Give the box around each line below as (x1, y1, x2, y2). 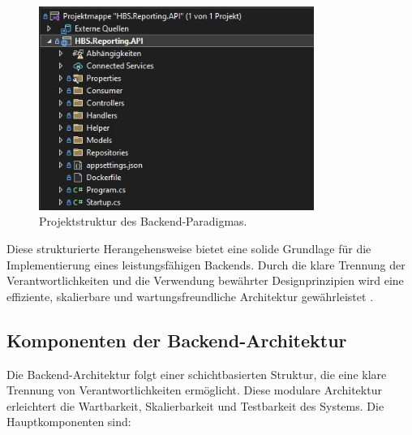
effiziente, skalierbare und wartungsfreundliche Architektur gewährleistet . (6, 287, 374, 304)
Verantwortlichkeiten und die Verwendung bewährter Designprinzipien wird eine (6, 272, 404, 289)
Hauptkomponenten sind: (6, 413, 131, 430)
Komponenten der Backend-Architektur (6, 327, 347, 352)
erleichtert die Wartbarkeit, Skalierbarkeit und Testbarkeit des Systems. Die (6, 397, 384, 414)
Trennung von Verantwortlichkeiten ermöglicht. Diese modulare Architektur (6, 381, 382, 398)
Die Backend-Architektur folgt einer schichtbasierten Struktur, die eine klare (6, 365, 387, 382)
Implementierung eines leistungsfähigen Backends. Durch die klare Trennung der (6, 256, 406, 273)
